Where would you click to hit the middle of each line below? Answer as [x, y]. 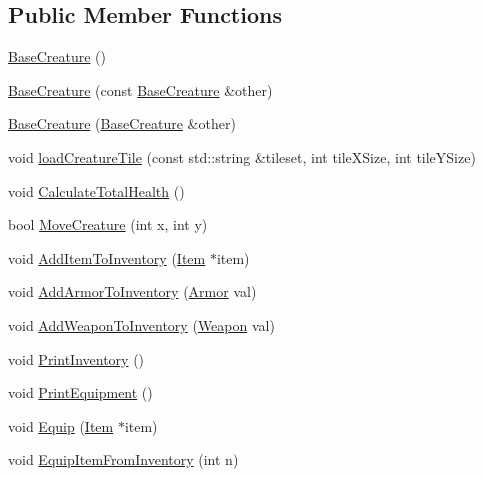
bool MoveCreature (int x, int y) [108, 224]
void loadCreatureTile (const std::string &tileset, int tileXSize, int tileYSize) [242, 156]
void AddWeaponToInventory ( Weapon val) [141, 324]
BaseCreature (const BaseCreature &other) [140, 89]
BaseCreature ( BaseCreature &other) [122, 123]
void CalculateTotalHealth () [96, 190]
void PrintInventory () [76, 358]
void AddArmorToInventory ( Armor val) [132, 291]
